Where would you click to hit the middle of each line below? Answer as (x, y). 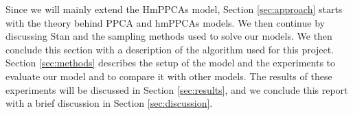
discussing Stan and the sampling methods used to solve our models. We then (169, 36)
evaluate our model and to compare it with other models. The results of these (169, 76)
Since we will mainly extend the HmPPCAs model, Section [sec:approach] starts (174, 9)
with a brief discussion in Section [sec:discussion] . (109, 103)
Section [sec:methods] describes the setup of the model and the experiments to (171, 63)
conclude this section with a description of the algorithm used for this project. (170, 49)
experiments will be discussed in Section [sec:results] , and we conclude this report (177, 89)
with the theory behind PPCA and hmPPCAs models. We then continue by (165, 22)
